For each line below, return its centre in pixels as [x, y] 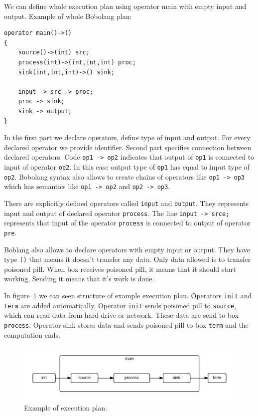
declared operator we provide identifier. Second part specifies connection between [128, 147]
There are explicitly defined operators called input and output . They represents [127, 203]
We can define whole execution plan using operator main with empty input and [125, 6]
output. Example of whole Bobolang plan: [68, 16]
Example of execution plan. [66, 407]
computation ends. [32, 334]
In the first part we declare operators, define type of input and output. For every [127, 137]
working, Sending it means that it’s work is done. [79, 279]
